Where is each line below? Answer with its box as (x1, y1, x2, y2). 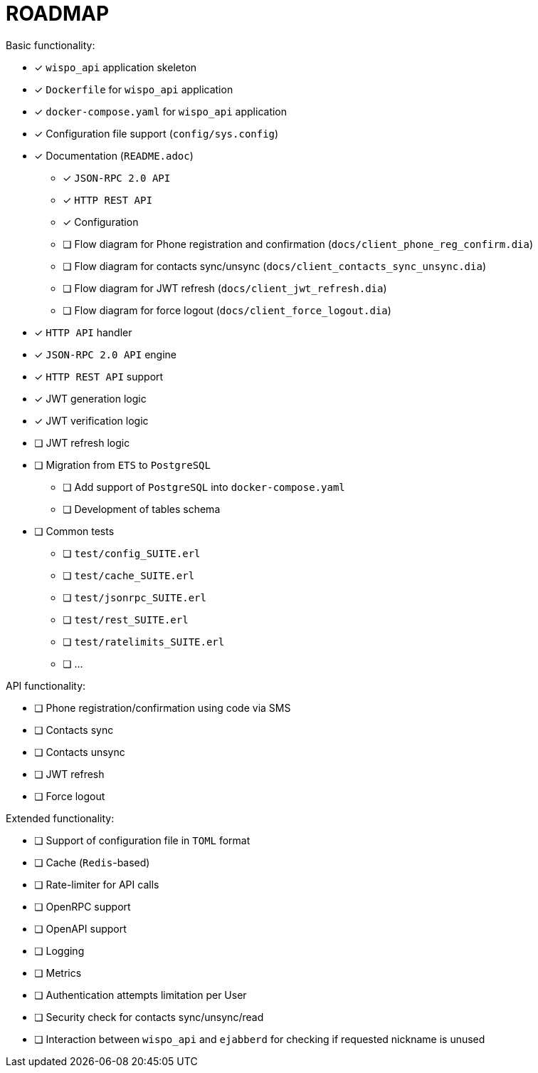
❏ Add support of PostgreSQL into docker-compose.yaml (63, 480, 345, 493)
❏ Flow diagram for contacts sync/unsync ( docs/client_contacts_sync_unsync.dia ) (63, 259, 486, 272)
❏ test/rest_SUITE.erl (63, 613, 189, 626)
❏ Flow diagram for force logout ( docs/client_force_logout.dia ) (63, 304, 391, 316)
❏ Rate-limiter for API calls (34, 878, 159, 891)
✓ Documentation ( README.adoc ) (34, 149, 194, 162)
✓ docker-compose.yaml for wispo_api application (34, 105, 288, 118)
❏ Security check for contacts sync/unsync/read (34, 1010, 264, 1023)
